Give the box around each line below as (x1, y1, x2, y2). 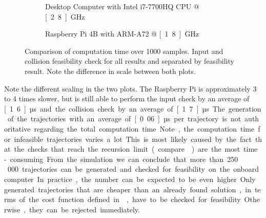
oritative (4, 123, 31, 134)
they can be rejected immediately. (29, 204, 140, 214)
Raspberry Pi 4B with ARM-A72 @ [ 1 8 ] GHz (45, 28, 199, 39)
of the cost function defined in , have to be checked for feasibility (19, 194, 241, 205)
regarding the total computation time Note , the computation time (34, 123, 255, 134)
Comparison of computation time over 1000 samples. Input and (25, 45, 223, 56)
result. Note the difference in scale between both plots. (25, 65, 196, 76)
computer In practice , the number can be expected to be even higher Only (4, 173, 256, 184)
